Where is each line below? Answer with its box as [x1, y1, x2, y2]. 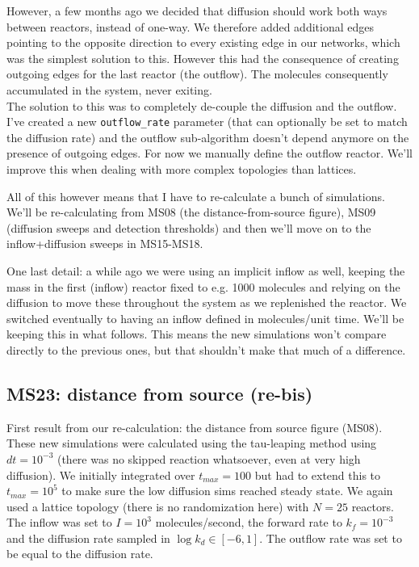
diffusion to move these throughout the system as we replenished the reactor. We [6, 294, 407, 311]
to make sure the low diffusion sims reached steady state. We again [61, 482, 393, 499]
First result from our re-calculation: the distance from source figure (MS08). [6, 418, 383, 435]
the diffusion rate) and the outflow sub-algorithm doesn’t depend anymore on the [6, 128, 409, 145]
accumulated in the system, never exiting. [6, 81, 212, 98]
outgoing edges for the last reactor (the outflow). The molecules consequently [6, 65, 388, 82]
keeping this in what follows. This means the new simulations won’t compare [6, 325, 387, 342]
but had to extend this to [254, 466, 381, 483]
